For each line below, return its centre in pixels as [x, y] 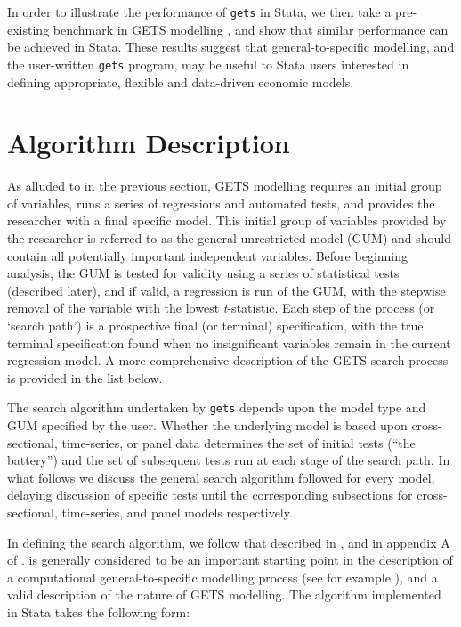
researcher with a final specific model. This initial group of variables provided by [227, 220]
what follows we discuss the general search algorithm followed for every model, [221, 477]
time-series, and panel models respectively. [177, 512]
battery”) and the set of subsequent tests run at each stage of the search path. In [229, 460]
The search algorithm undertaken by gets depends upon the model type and [217, 407]
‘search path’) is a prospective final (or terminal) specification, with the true [215, 325]
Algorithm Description [149, 143]
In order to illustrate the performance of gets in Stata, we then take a [199, 12]
